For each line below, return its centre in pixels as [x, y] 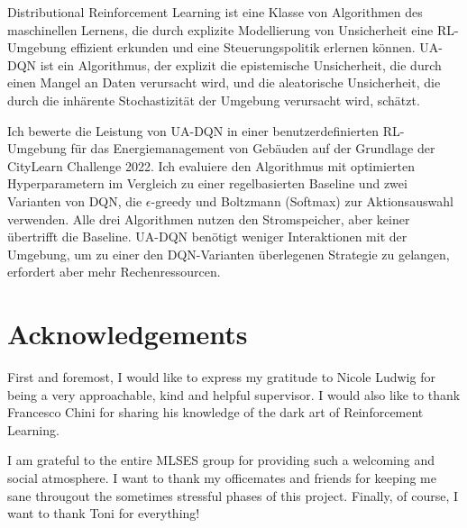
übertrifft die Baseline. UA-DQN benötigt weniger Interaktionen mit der [207, 237]
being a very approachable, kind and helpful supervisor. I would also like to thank [234, 394]
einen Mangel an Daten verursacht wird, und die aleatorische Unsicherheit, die [224, 82]
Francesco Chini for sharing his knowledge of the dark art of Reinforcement [215, 412]
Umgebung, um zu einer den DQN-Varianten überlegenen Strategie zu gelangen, [229, 254]
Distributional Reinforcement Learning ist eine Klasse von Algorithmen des [215, 12]
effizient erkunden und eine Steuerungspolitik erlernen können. [243, 47]
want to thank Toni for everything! [104, 513]
